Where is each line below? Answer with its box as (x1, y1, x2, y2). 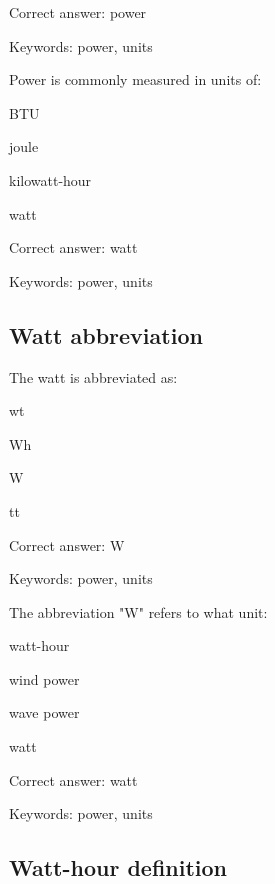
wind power (9, 668, 80, 689)
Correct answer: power (9, 2, 147, 22)
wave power (9, 702, 80, 723)
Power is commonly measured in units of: (9, 69, 262, 90)
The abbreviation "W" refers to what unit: (9, 601, 268, 622)
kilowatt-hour (9, 169, 92, 190)
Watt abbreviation (9, 319, 203, 350)
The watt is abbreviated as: (9, 366, 178, 387)
